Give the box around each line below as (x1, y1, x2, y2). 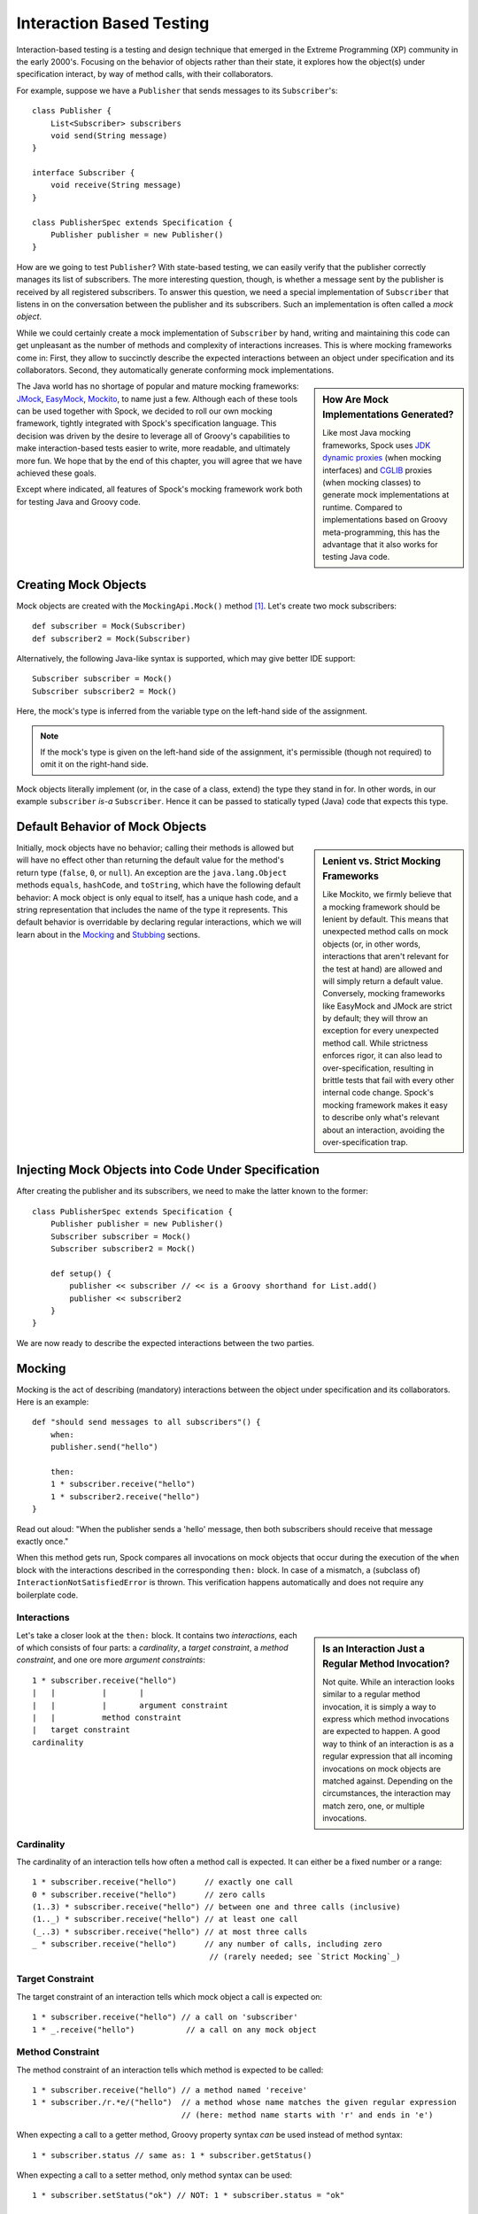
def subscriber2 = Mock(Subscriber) (32, 633, 191, 644)
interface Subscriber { (32, 168, 135, 178)
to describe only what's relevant (322, 1112, 440, 1123)
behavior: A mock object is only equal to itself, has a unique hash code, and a (16, 892, 298, 902)
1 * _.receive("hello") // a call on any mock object (32, 2024, 318, 2034)
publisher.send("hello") (50, 1442, 158, 1452)
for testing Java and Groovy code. (16, 496, 141, 507)
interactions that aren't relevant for (322, 951, 450, 962)
